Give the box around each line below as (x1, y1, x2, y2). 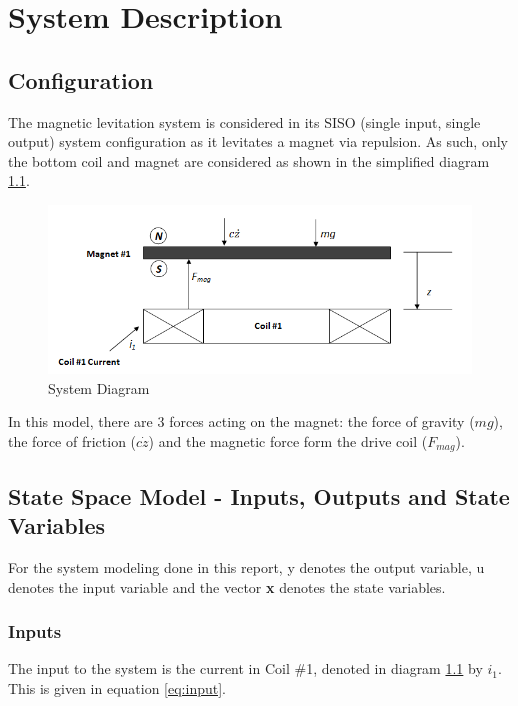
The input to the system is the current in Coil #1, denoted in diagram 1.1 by (8, 658, 483, 679)
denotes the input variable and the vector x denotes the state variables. (8, 576, 446, 597)
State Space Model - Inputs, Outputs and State (8, 480, 510, 511)
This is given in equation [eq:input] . (8, 678, 226, 698)
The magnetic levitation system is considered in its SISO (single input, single (8, 111, 481, 132)
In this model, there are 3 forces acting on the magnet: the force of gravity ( (8, 411, 475, 432)
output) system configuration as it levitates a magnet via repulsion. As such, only (8, 131, 508, 152)
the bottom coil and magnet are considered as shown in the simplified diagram (8, 150, 490, 171)
